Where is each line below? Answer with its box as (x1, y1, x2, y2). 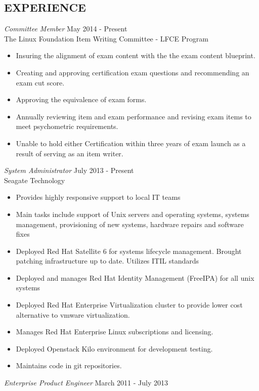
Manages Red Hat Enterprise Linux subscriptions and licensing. (16, 326, 213, 337)
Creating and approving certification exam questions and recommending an (16, 67, 249, 77)
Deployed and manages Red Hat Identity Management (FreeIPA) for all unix (16, 272, 254, 283)
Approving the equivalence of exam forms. (16, 94, 147, 105)
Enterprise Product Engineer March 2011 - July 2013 (4, 377, 168, 388)
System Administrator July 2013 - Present (4, 165, 134, 176)
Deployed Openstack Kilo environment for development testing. (16, 343, 213, 354)
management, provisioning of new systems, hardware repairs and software (16, 219, 244, 229)
